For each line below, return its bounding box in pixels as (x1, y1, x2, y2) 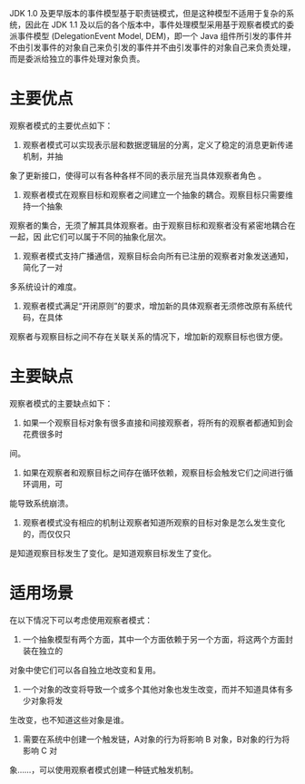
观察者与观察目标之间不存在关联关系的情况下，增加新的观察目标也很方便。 (9, 330, 288, 342)
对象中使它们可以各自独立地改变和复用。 (9, 664, 161, 675)
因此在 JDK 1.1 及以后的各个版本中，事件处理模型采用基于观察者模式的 (25, 19, 287, 30)
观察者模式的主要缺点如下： (9, 397, 113, 408)
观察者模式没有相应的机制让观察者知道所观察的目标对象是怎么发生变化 (22, 516, 286, 528)
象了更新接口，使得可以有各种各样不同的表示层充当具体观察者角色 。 (9, 170, 266, 181)
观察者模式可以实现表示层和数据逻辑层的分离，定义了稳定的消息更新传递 (22, 139, 293, 150)
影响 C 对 (22, 745, 57, 756)
